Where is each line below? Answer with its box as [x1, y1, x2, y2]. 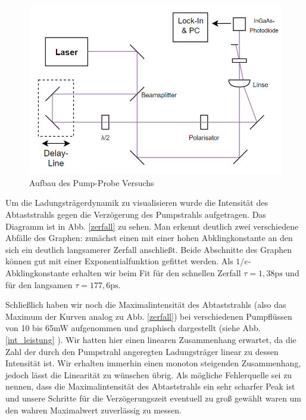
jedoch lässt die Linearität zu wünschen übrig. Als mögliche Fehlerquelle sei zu [5, 368, 292, 381]
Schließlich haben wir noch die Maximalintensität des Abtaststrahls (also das [5, 298, 286, 311]
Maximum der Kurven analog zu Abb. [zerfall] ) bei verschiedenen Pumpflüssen [5, 310, 292, 322]
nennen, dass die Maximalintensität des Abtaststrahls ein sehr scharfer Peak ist [5, 380, 295, 393]
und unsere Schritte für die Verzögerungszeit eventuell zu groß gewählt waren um [5, 391, 302, 404]
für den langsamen [5, 278, 73, 291]
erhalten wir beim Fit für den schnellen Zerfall [71, 267, 241, 279]
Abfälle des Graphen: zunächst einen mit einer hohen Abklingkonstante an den [5, 231, 293, 244]
